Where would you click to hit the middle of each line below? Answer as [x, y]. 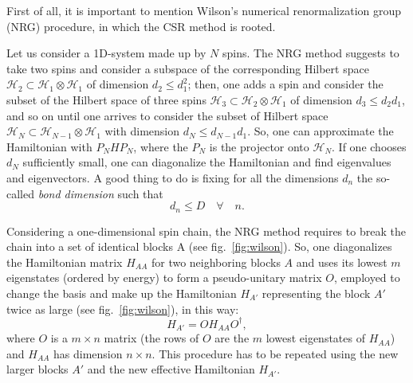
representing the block [316, 293]
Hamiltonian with [49, 146]
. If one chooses [369, 146]
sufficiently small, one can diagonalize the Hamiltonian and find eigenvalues [207, 162]
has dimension [88, 353]
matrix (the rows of [151, 338]
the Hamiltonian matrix [65, 262]
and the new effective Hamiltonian [171, 369]
